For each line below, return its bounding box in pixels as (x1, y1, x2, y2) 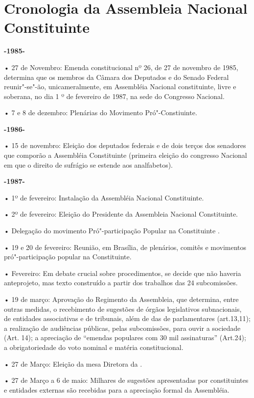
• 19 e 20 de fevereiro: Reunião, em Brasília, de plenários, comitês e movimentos (4, 242, 247, 252)
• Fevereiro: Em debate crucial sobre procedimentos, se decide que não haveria (4, 268, 241, 278)
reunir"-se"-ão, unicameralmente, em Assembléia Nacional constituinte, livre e (4, 81, 236, 92)
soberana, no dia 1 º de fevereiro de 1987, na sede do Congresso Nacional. (4, 91, 225, 101)
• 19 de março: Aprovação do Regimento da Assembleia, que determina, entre (4, 294, 239, 304)
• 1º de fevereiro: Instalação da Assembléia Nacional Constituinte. (4, 192, 204, 202)
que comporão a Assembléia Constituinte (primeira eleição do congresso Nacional (4, 150, 247, 160)
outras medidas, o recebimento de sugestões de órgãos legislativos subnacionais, (4, 303, 242, 314)
